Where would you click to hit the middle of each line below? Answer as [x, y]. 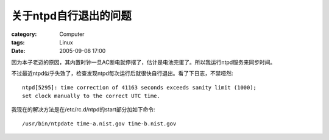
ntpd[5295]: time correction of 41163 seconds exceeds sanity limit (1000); [140, 87]
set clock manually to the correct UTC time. [91, 96]
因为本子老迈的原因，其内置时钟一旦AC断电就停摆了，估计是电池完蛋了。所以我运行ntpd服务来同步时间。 [143, 62]
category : [24, 34]
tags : [18, 42]
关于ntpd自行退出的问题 [71, 16]
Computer [72, 34]
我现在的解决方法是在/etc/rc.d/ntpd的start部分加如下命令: [83, 110]
